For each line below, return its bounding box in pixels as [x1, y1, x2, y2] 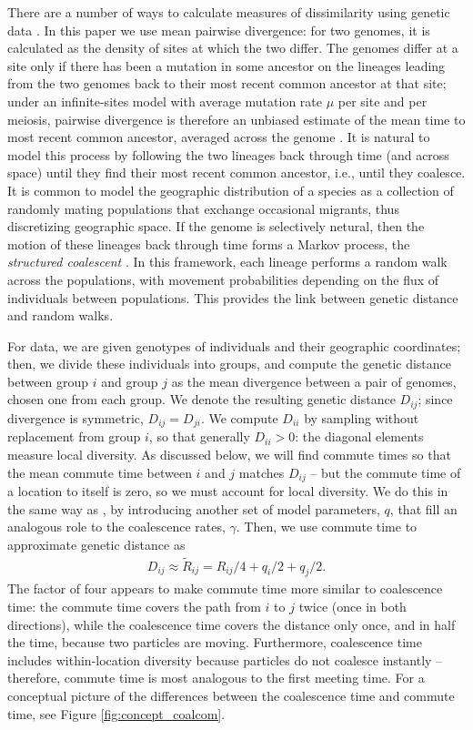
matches [238, 462, 285, 482]
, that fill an [389, 499, 458, 518]
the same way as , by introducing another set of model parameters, [7, 499, 380, 518]
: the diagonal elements [295, 427, 424, 446]
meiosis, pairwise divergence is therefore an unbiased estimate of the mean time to [7, 109, 466, 128]
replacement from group [7, 427, 141, 446]
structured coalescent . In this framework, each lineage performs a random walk [7, 252, 448, 271]
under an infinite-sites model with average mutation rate [7, 91, 322, 110]
